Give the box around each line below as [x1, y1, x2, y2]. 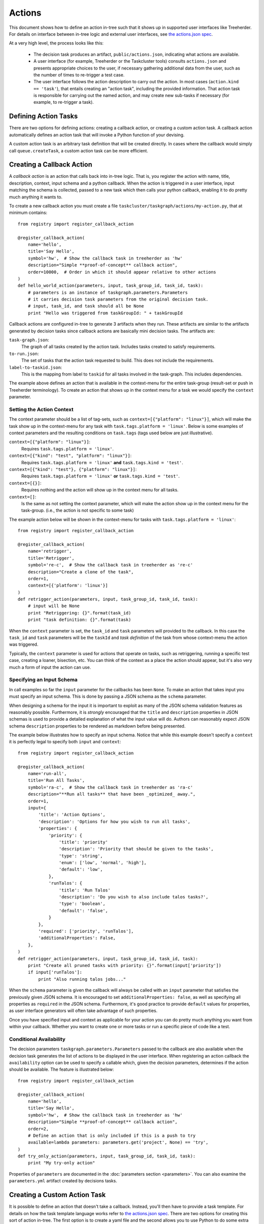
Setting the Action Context [9, 406, 74, 413]
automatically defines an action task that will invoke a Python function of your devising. [9, 132, 185, 138]
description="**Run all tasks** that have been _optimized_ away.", [27, 791, 196, 797]
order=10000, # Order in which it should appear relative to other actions [27, 269, 217, 275]
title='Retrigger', [27, 555, 75, 561]
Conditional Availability [9, 1036, 66, 1042]
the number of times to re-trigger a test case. [33, 71, 125, 78]
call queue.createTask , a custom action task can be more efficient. [9, 147, 149, 154]
